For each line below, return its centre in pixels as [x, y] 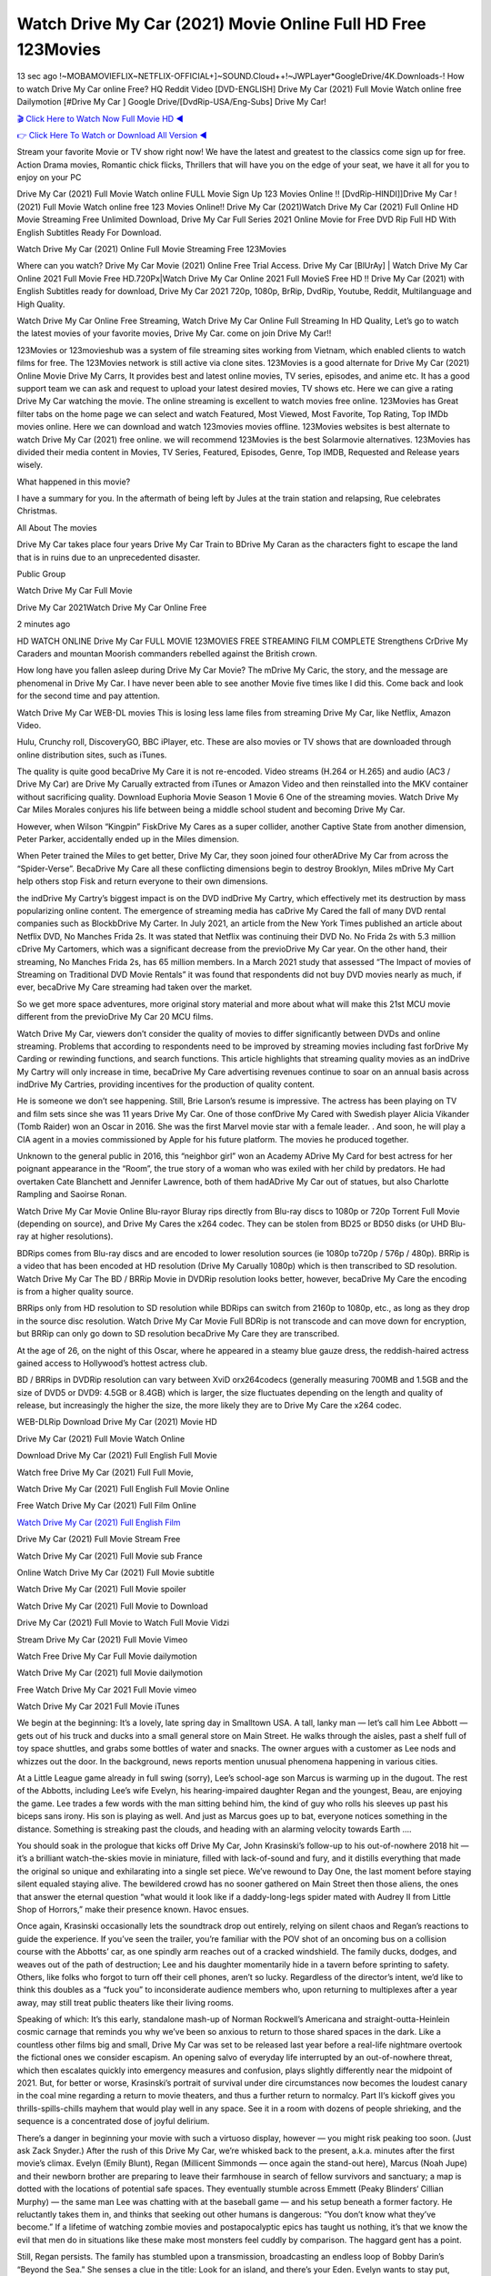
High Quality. [41, 304]
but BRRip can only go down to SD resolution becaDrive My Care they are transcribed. [178, 1334]
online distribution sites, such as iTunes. [92, 755]
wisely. [30, 465]
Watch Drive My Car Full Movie [75, 591]
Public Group [41, 574]
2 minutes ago [44, 625]
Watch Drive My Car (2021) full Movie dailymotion [110, 1673]
